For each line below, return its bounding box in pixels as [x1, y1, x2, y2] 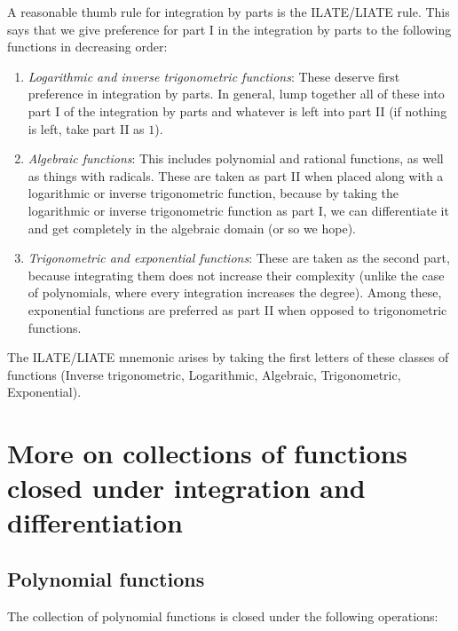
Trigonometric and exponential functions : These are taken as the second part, [28, 248, 450, 267]
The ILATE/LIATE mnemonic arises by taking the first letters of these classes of [7, 348, 449, 367]
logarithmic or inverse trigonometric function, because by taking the [28, 184, 399, 202]
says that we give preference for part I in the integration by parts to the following [7, 20, 452, 38]
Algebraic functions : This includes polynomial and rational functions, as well [28, 149, 444, 168]
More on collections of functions [7, 435, 408, 471]
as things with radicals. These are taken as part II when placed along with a [28, 166, 444, 185]
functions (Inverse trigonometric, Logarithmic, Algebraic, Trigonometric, [7, 365, 401, 383]
